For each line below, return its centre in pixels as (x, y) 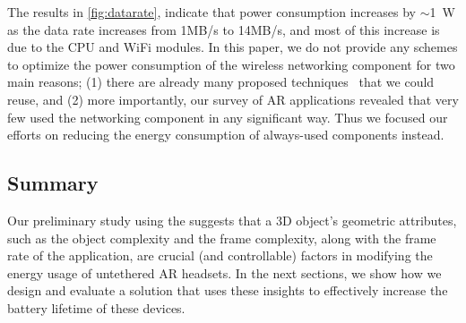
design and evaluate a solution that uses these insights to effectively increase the (228, 290)
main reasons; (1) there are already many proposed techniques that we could (221, 82)
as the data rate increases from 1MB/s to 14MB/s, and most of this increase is (224, 29)
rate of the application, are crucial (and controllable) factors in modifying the (220, 255)
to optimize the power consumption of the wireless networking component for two (231, 64)
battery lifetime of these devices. (96, 307)
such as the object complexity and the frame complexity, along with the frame (222, 238)
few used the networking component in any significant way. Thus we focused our (228, 117)
